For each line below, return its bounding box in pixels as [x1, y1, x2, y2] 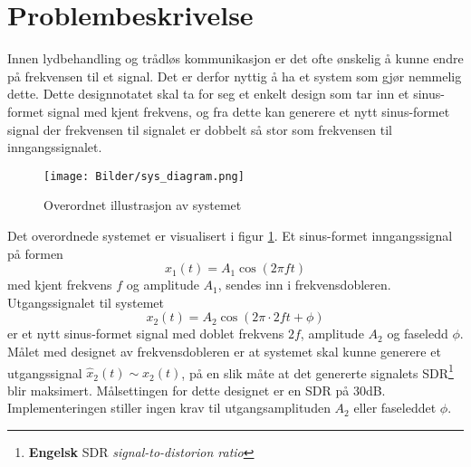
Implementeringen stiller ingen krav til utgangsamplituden [7, 398, 331, 417]
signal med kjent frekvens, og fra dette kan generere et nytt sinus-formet [47, 101, 450, 120]
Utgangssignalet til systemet [7, 292, 164, 311]
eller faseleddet [353, 398, 437, 417]
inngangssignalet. [7, 138, 102, 157]
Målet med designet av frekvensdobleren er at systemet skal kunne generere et [7, 341, 441, 360]
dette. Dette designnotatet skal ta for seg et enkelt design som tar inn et [7, 84, 409, 103]
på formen [7, 243, 63, 262]
